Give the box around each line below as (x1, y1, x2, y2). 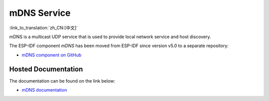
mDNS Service (9, 7, 71, 18)
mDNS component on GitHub (21, 52, 82, 58)
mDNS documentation (21, 87, 67, 93)
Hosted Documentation (9, 65, 83, 73)
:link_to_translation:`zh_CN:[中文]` (9, 25, 78, 31)
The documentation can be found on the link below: (9, 78, 116, 84)
